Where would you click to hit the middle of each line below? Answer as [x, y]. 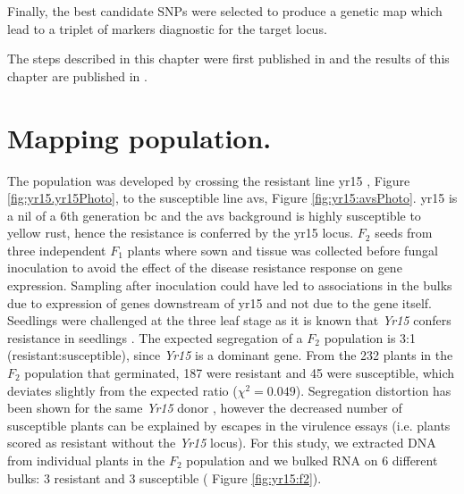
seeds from [404, 233]
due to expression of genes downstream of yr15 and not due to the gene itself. [219, 302]
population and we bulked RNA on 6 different [312, 460]
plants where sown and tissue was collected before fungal [283, 250]
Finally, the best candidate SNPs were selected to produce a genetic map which [225, 11]
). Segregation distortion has [373, 390]
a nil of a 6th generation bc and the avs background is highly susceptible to [214, 215]
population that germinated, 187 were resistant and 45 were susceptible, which [240, 373]
